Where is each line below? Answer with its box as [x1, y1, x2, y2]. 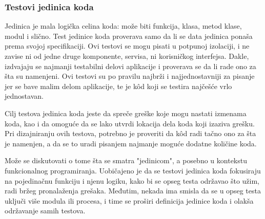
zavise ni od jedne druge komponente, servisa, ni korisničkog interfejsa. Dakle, [5, 51, 249, 61]
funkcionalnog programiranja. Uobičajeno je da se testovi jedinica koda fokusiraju [5, 165, 261, 176]
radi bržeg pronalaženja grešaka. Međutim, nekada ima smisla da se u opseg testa [5, 185, 261, 196]
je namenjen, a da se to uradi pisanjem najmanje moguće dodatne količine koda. [5, 138, 257, 148]
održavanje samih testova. [5, 205, 86, 216]
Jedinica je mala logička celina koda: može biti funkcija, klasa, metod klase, [5, 20, 242, 31]
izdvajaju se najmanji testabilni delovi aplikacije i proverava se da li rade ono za [5, 60, 256, 71]
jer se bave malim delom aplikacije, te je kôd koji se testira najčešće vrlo [5, 80, 232, 91]
